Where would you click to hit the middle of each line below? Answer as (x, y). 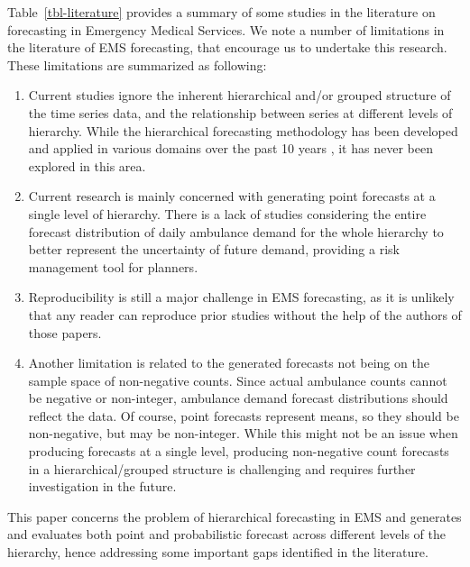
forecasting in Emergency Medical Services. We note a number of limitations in (226, 29)
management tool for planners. (113, 266)
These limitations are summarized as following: (137, 64)
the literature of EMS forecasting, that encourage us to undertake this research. (227, 47)
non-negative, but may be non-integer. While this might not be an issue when (243, 433)
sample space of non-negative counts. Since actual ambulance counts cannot (238, 380)
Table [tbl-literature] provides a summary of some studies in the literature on (221, 12)
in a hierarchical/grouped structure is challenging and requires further (222, 468)
